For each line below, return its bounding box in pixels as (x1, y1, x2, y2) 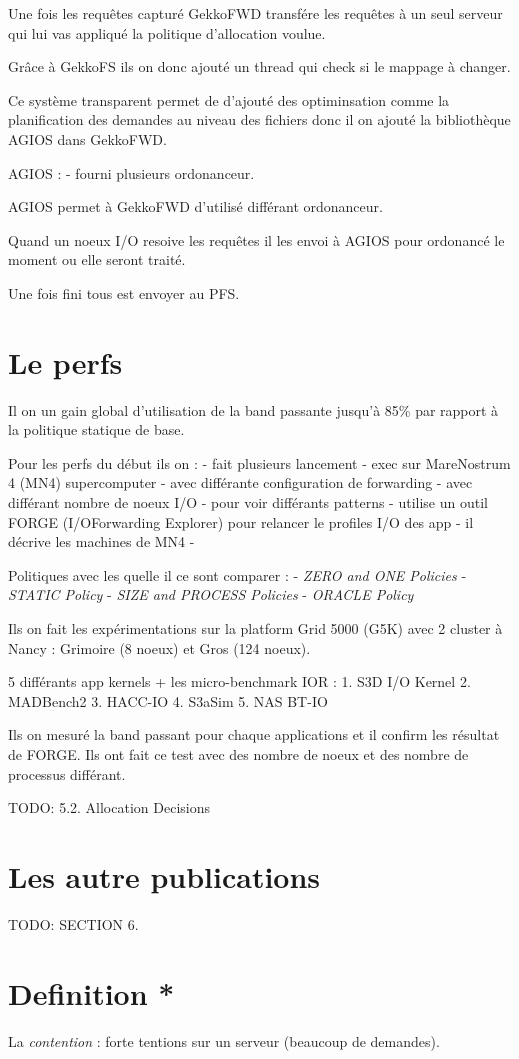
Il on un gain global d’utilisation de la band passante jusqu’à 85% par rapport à (8, 399, 499, 420)
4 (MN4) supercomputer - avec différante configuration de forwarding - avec (8, 472, 473, 493)
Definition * (8, 972, 175, 1013)
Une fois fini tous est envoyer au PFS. (8, 282, 240, 303)
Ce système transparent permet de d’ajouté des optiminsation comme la (8, 89, 450, 110)
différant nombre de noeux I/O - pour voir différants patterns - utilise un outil (8, 492, 488, 513)
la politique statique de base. (8, 419, 185, 440)
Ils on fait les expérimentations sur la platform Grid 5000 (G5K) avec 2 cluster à (8, 618, 503, 638)
